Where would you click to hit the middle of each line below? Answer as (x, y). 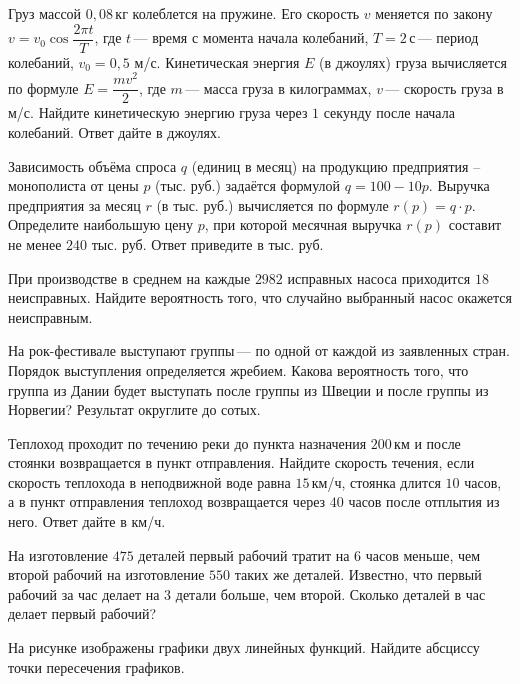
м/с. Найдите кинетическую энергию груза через (158, 112)
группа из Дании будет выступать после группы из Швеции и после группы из (248, 389)
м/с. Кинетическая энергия (217, 61)
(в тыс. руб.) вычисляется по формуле (272, 204)
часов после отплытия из (424, 501)
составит (475, 224)
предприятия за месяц (74, 204)
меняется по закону (434, 13)
